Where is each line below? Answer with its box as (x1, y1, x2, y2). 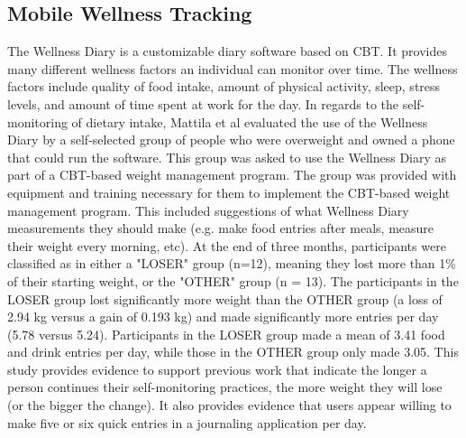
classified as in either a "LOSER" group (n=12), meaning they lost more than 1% (7, 254, 456, 273)
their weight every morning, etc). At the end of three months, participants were (7, 236, 446, 255)
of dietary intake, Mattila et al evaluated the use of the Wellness (71, 112, 428, 131)
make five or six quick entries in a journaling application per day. (7, 413, 367, 432)
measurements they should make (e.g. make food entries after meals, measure (7, 219, 434, 238)
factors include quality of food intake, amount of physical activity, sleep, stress (7, 77, 441, 96)
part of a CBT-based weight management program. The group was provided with (7, 165, 457, 184)
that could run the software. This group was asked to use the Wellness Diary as (7, 147, 447, 166)
